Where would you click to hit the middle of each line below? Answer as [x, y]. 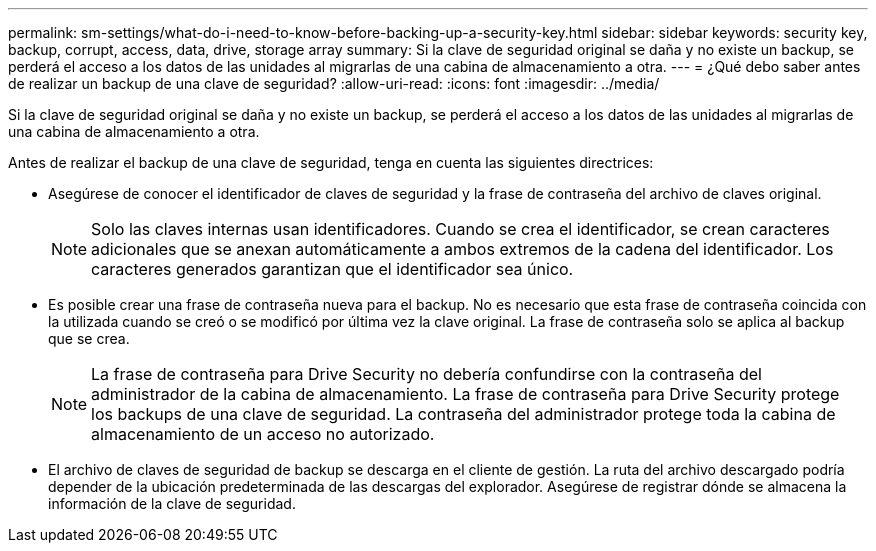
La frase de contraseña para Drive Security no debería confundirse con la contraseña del [426, 374]
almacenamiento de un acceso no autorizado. [263, 434]
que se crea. [89, 338]
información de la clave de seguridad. [172, 503]
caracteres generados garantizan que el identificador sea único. [332, 269]
